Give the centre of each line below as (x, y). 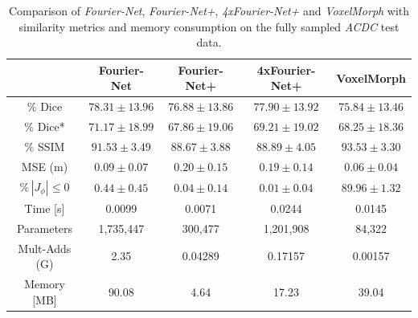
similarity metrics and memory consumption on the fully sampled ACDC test (209, 26)
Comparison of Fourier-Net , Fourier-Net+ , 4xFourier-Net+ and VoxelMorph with (209, 10)
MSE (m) (45, 166)
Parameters (45, 228)
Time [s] (45, 208)
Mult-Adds (45, 248)
